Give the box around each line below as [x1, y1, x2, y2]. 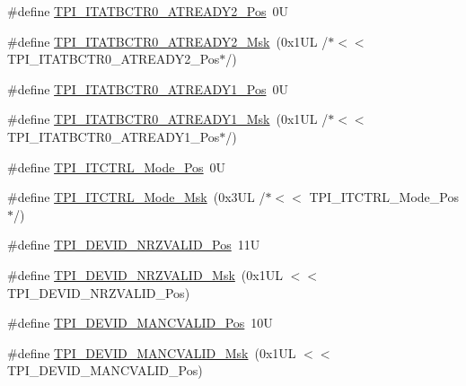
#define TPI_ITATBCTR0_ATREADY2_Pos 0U [7, 2, 288, 20]
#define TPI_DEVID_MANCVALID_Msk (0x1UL [7, 343, 296, 362]
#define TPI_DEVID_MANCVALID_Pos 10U [7, 313, 273, 332]
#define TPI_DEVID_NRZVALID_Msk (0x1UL [7, 265, 283, 284]
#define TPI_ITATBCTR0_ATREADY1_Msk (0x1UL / [7, 110, 329, 128]
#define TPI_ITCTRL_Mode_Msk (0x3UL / [7, 188, 266, 206]
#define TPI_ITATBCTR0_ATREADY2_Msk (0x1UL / [7, 31, 329, 50]
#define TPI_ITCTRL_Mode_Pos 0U [7, 157, 226, 176]
